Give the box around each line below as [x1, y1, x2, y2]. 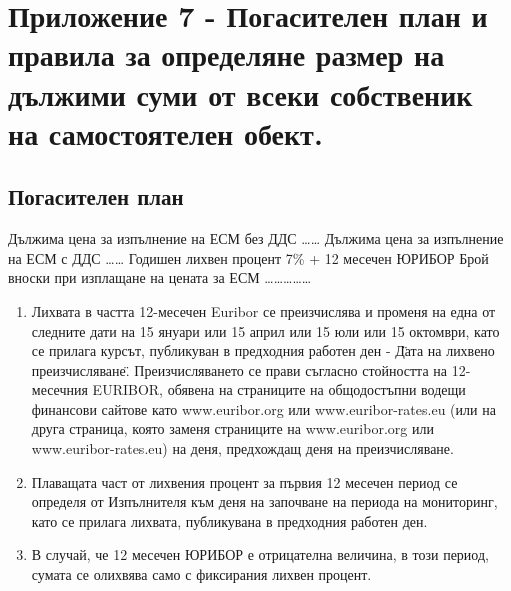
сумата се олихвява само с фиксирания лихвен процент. [31, 564, 372, 585]
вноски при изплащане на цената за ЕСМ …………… [8, 267, 312, 288]
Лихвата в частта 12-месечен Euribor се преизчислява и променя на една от [31, 300, 496, 321]
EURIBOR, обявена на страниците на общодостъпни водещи [92, 379, 466, 400]
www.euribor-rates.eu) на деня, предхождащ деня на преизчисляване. [31, 438, 454, 459]
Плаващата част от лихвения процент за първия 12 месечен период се [31, 471, 458, 492]
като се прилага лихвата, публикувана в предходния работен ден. [31, 510, 428, 531]
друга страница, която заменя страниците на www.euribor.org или [31, 418, 434, 439]
